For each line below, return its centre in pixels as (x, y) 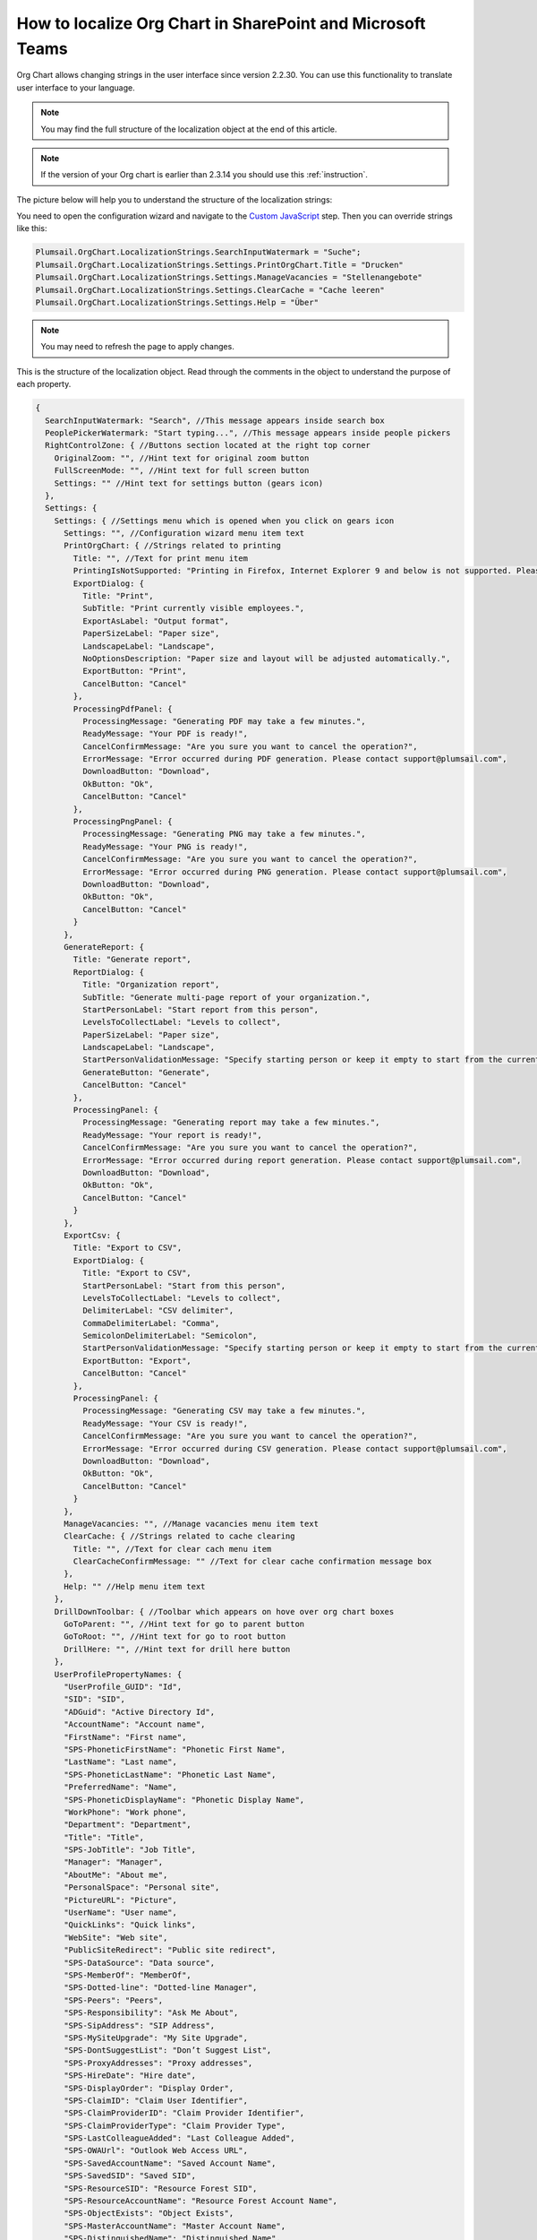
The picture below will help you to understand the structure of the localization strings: (175, 199)
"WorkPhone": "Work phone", (125, 1812)
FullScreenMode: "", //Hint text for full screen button (182, 471)
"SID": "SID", (94, 1699)
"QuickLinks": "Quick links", (130, 1925)
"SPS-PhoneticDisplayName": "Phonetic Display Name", (184, 1800)
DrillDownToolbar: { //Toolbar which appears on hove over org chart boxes (224, 1611)
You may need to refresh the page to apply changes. (137, 347)
